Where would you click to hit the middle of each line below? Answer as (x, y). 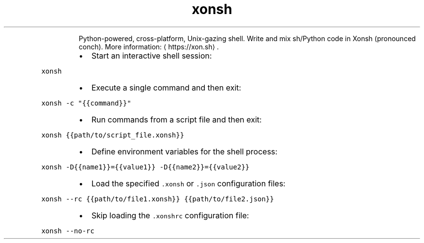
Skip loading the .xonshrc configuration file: (170, 215)
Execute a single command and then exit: (166, 87)
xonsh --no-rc (68, 231)
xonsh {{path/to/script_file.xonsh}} (113, 135)
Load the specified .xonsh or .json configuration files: (188, 183)
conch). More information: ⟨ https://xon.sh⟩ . (149, 46)
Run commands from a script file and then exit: (176, 119)
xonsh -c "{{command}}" (86, 103)
